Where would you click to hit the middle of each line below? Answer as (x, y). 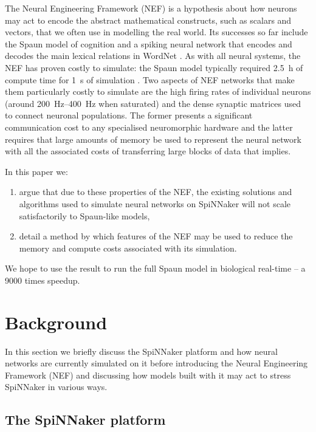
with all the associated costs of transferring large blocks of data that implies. (148, 151)
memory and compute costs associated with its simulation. (128, 248)
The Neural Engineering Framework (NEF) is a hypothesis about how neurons (151, 8)
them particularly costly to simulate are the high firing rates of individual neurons (158, 91)
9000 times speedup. (43, 280)
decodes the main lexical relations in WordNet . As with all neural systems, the (153, 56)
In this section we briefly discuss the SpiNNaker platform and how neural (141, 351)
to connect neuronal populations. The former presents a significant (129, 115)
